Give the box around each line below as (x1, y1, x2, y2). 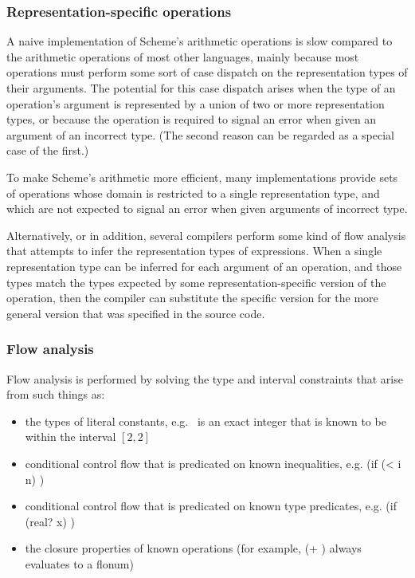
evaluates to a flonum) (25, 555, 134, 572)
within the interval (25, 428, 116, 445)
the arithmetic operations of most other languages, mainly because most (6, 48, 359, 65)
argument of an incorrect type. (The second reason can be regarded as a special (6, 126, 395, 143)
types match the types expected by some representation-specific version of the (6, 273, 386, 290)
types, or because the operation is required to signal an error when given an (6, 111, 377, 128)
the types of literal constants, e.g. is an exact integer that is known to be (25, 412, 386, 429)
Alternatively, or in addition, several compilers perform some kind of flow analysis (6, 226, 406, 243)
